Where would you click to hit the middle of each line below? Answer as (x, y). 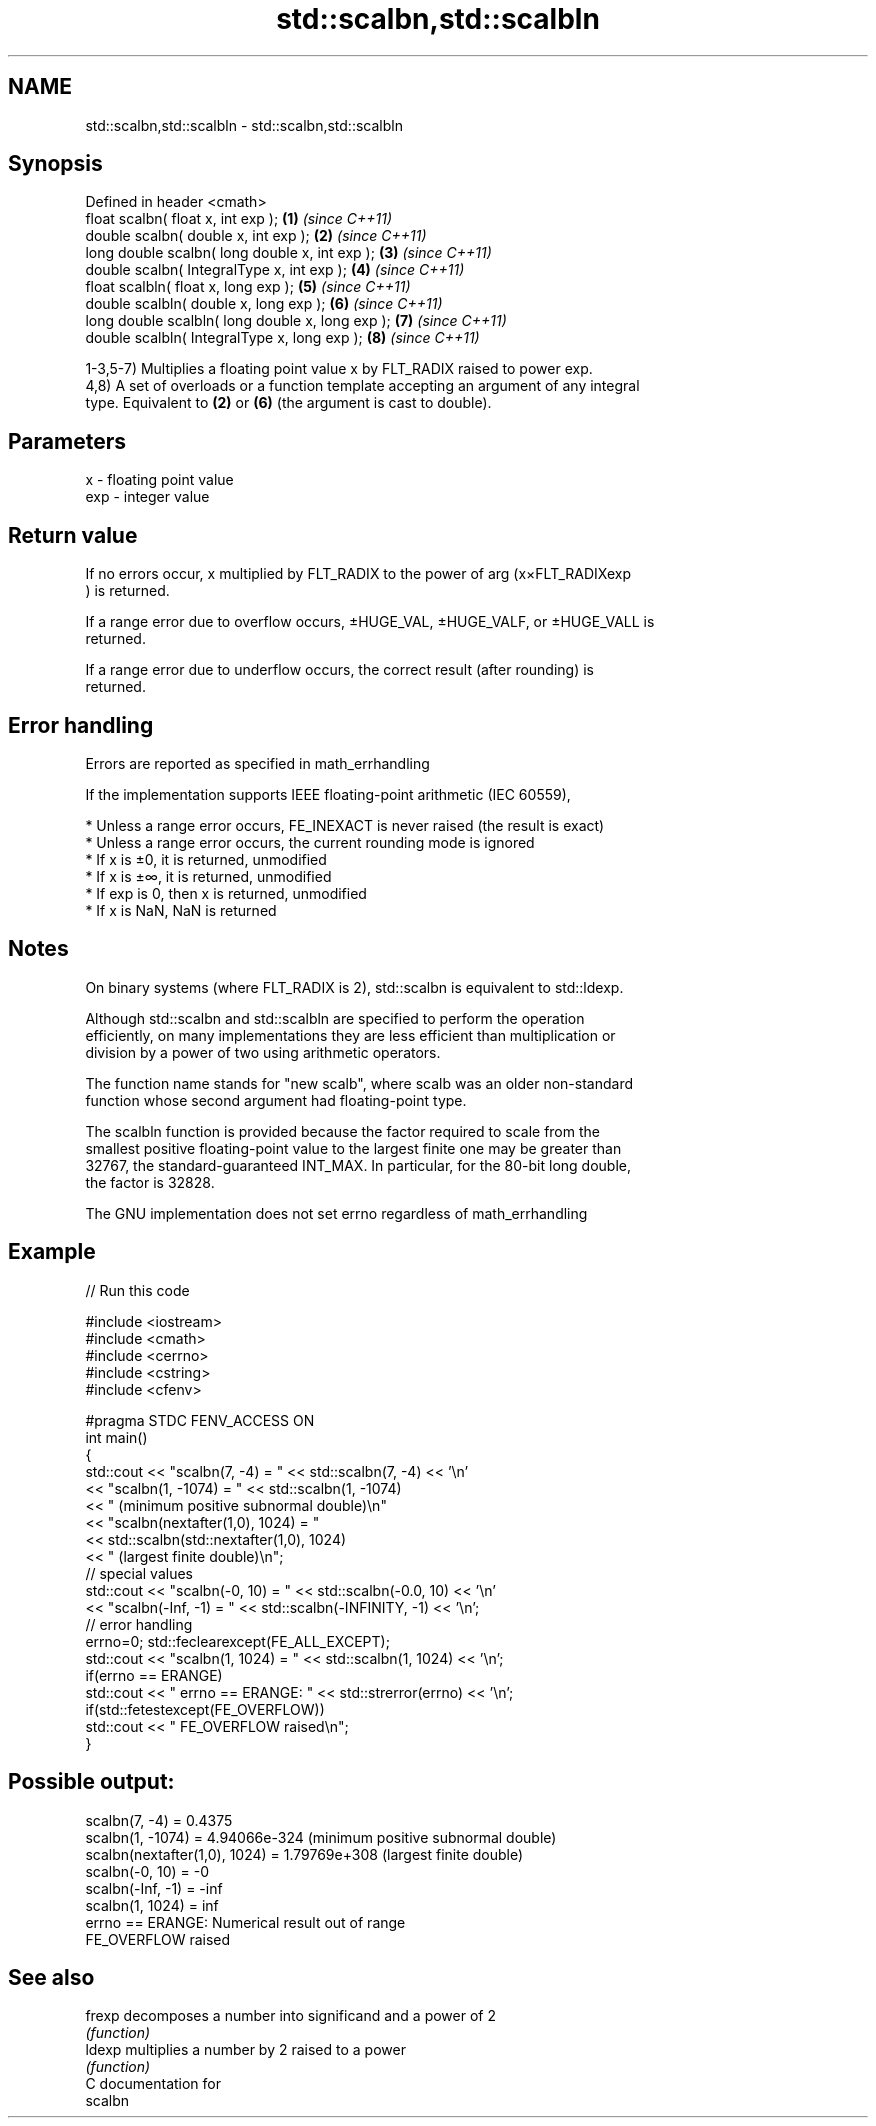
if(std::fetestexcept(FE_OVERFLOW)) (205, 1709)
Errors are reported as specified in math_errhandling (257, 763)
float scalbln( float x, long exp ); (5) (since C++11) (248, 287)
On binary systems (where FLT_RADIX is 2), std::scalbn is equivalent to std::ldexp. (354, 987)
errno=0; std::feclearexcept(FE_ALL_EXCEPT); (237, 1641)
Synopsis (55, 164)
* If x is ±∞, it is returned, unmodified (208, 876)
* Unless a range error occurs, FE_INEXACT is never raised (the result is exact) (345, 825)
